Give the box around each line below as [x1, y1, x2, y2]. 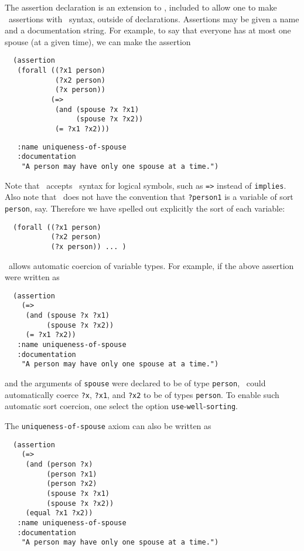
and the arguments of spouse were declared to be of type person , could [5, 376, 266, 389]
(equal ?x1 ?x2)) [25, 509, 93, 518]
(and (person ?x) [25, 460, 93, 468]
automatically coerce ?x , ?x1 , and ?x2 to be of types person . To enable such [5, 388, 279, 400]
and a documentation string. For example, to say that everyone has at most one [5, 24, 291, 36]
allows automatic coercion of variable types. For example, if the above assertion [8, 259, 294, 271]
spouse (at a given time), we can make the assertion [5, 35, 191, 47]
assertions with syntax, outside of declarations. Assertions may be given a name [8, 12, 299, 25]
